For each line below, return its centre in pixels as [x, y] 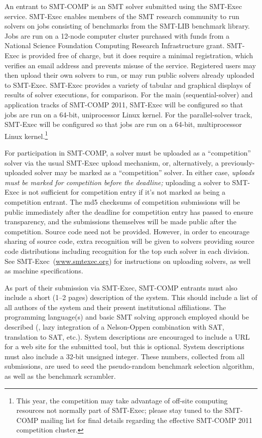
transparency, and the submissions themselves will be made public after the [120, 222]
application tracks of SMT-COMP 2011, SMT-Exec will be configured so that [124, 104]
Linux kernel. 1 [26, 135]
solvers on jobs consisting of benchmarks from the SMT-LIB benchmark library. [127, 26]
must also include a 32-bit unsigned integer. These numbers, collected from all [125, 356]
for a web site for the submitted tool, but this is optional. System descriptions [124, 346]
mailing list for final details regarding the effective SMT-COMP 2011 [146, 420]
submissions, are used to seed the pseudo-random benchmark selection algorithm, [129, 366]
